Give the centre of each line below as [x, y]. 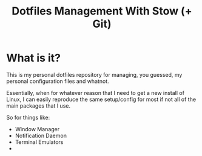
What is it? [34, 58]
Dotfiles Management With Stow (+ [102, 11]
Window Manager [37, 129]
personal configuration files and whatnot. [58, 81]
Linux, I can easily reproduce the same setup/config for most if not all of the [101, 99]
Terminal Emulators [39, 142]
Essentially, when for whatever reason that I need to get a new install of [96, 93]
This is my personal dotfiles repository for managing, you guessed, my [94, 74]
